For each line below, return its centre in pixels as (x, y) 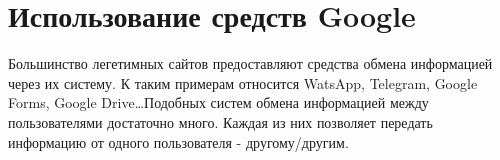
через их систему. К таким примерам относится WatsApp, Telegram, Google (243, 82)
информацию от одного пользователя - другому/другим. (178, 141)
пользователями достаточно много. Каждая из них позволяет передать (220, 121)
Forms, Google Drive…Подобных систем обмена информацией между (218, 102)
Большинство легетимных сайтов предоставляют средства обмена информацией (250, 63)
